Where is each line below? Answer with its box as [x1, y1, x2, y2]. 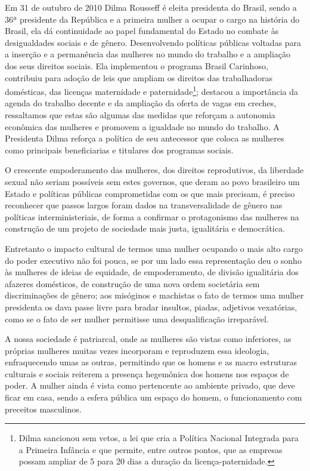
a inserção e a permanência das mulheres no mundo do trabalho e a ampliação [5, 48, 291, 60]
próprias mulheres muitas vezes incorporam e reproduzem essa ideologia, [5, 344, 269, 356]
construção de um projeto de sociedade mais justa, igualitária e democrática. [5, 222, 285, 235]
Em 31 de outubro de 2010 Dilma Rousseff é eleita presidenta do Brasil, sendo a [5, 1, 297, 13]
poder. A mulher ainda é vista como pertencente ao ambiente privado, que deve [5, 379, 295, 392]
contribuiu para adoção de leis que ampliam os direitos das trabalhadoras [5, 71, 272, 84]
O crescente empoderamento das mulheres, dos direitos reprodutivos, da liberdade [5, 164, 304, 176]
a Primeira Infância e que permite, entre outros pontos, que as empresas [18, 443, 283, 455]
